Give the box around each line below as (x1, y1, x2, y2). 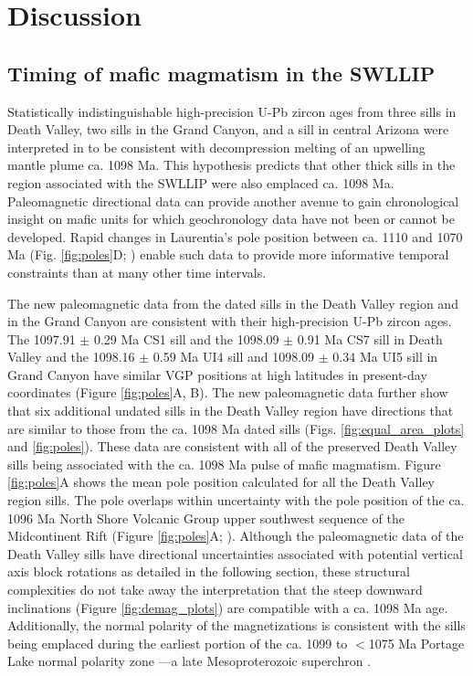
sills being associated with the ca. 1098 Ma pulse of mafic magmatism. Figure (7, 454, 441, 473)
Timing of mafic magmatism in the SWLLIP (7, 58, 436, 87)
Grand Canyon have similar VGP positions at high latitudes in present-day (7, 364, 427, 384)
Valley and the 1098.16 (7, 347, 135, 366)
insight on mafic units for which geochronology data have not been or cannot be (7, 209, 455, 228)
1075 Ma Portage (368, 633, 465, 652)
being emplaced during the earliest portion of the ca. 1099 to (7, 633, 348, 652)
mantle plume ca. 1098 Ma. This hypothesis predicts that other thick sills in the (7, 155, 456, 174)
